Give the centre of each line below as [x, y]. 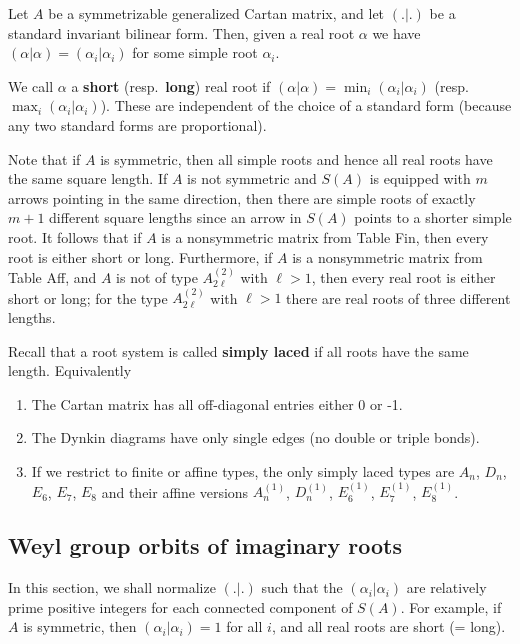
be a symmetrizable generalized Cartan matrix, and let [216, 13]
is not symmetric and [252, 178]
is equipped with [420, 178]
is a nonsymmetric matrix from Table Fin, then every [325, 236]
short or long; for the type [88, 297]
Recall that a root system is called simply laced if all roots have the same [238, 350]
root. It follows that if [75, 236]
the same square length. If [88, 178]
